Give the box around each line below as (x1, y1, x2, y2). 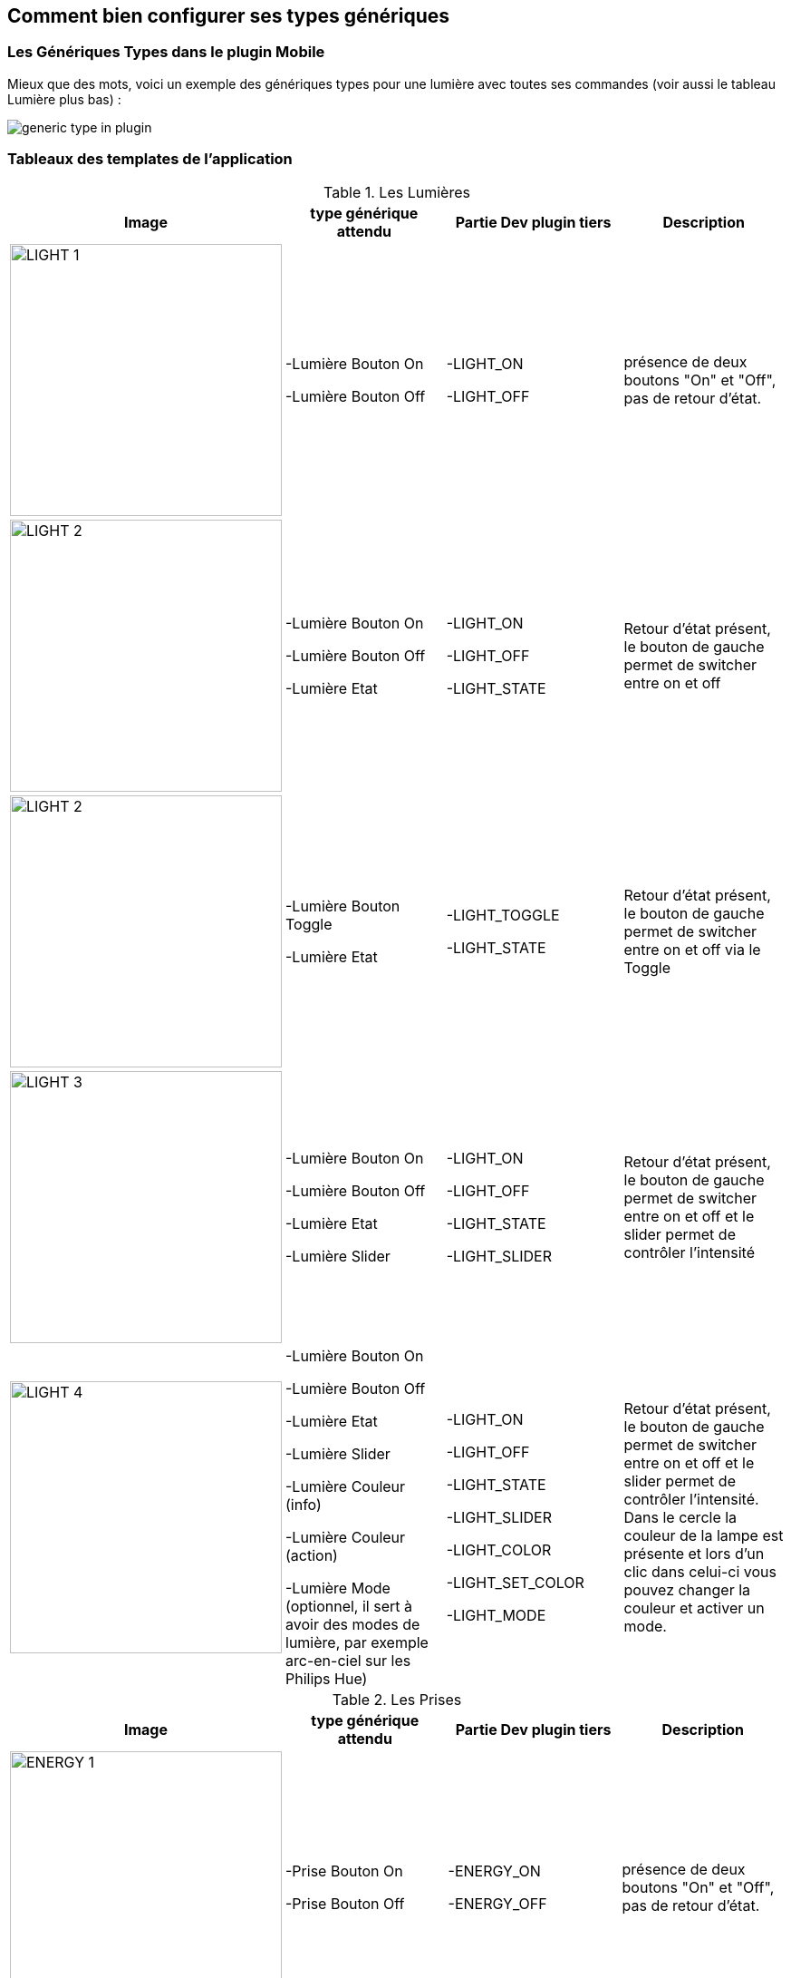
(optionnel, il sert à (285, 1596, 412, 1615)
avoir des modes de (285, 1614, 420, 1633)
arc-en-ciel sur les (285, 1651, 411, 1670)
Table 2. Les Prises (332, 1690, 462, 1709)
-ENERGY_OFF (448, 1894, 547, 1913)
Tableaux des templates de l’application (7, 150, 293, 169)
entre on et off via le (623, 940, 761, 959)
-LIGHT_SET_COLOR (446, 1573, 584, 1592)
